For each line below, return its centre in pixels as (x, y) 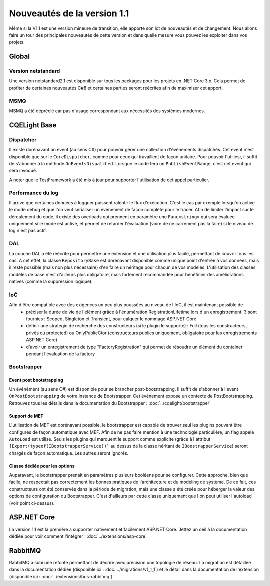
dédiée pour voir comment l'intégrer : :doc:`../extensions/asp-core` (78, 536)
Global (19, 56)
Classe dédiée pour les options (42, 466)
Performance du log (34, 193)
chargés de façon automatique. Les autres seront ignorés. (69, 453)
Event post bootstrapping (36, 380)
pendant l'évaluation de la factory (61, 354)
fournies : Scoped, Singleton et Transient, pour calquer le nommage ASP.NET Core (111, 319)
